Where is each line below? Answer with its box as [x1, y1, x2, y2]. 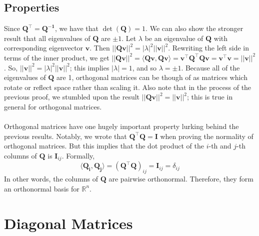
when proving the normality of [160, 130, 253, 141]
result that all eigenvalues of [4, 32, 90, 43]
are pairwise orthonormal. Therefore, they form [108, 173, 253, 184]
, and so [132, 62, 156, 72]
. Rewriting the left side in [168, 42, 249, 53]
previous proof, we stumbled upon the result [4, 91, 140, 102]
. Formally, [61, 150, 95, 160]
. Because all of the [181, 62, 240, 72]
